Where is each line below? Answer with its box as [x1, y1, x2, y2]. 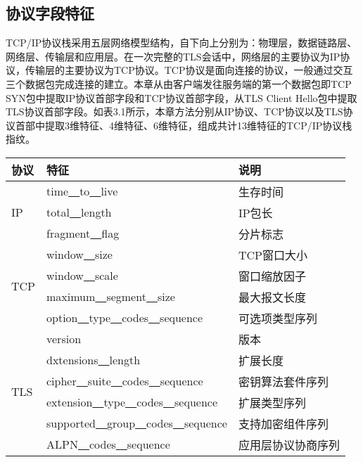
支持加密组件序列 [238, 415, 329, 432]
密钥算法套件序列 [238, 373, 329, 390]
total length [46, 204, 112, 221]
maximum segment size [46, 288, 175, 305]
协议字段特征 [6, 2, 94, 24]
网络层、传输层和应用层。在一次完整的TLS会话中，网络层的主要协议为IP [6, 49, 340, 63]
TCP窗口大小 [238, 246, 307, 263]
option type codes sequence [46, 309, 203, 326]
